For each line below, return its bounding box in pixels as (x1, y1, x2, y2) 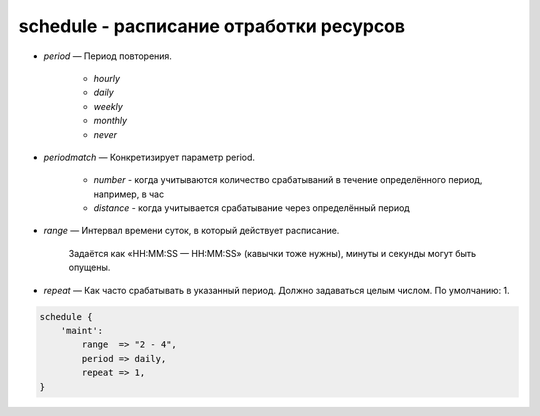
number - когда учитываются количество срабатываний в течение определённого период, (93, 174, 483, 186)
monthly (93, 115, 128, 127)
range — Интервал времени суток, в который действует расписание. (43, 225, 340, 237)
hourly (93, 72, 120, 84)
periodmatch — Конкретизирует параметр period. (43, 151, 255, 163)
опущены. (68, 261, 111, 274)
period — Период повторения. (43, 50, 172, 62)
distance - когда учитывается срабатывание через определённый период (93, 202, 410, 214)
